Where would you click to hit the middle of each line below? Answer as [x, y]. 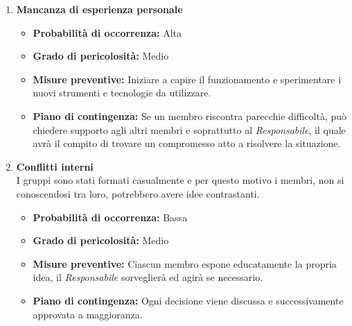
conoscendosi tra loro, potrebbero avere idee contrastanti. [138, 193]
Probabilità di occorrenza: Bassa [110, 217]
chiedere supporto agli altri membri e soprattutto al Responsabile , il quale [189, 129]
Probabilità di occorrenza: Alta [107, 32]
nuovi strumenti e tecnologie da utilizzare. [122, 93]
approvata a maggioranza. [88, 314]
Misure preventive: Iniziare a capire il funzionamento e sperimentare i [187, 79]
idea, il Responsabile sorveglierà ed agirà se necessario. [148, 277]
